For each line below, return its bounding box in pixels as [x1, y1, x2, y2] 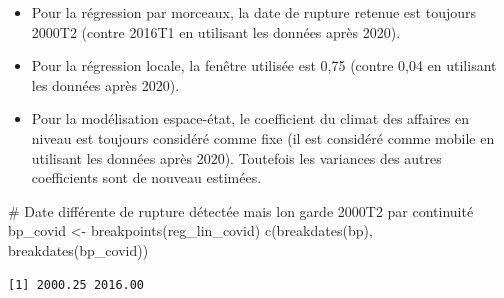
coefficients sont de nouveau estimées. [31, 167, 262, 188]
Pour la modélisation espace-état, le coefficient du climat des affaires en [31, 108, 470, 129]
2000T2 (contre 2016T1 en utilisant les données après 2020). [31, 21, 401, 42]
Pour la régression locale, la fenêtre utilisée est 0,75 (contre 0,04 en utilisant [31, 55, 497, 76]
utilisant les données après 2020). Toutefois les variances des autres [31, 147, 442, 168]
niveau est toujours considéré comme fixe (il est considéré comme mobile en [31, 127, 495, 148]
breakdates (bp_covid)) [8, 239, 149, 260]
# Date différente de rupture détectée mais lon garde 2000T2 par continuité [8, 200, 474, 221]
